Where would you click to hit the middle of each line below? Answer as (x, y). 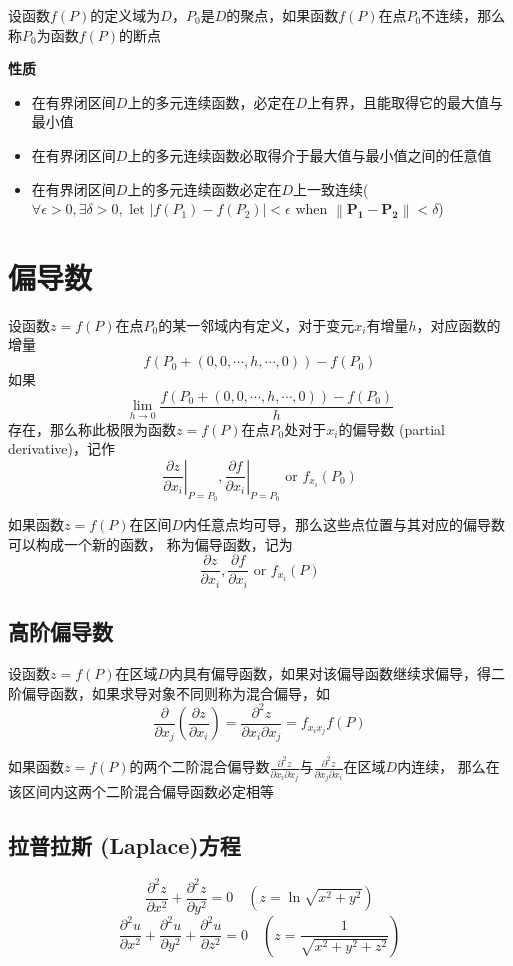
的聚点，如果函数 (282, 15)
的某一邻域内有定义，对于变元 (256, 324)
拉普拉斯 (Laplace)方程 (124, 845)
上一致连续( (330, 188)
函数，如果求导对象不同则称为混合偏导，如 (189, 692)
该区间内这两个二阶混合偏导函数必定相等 (141, 791)
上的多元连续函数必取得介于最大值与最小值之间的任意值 (309, 154)
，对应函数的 (458, 324)
